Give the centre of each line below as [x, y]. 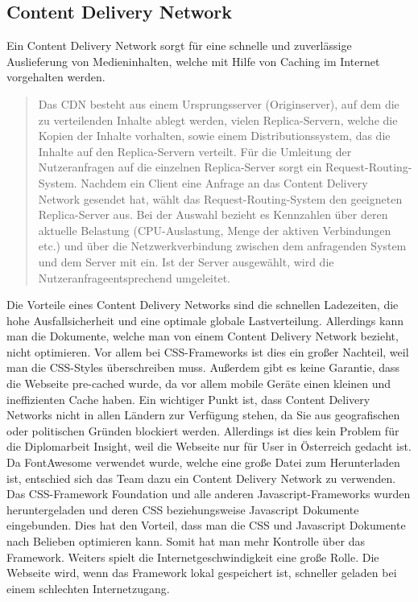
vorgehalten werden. [56, 77]
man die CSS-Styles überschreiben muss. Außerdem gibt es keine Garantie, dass [203, 367]
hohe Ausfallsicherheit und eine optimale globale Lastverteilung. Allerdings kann [205, 320]
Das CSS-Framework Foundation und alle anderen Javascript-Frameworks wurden [209, 494]
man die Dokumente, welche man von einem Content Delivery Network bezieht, [203, 336]
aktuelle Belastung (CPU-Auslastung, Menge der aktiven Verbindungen [215, 230]
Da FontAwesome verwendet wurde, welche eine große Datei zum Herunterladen [203, 462]
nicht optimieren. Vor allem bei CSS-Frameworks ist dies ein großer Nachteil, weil [208, 351]
